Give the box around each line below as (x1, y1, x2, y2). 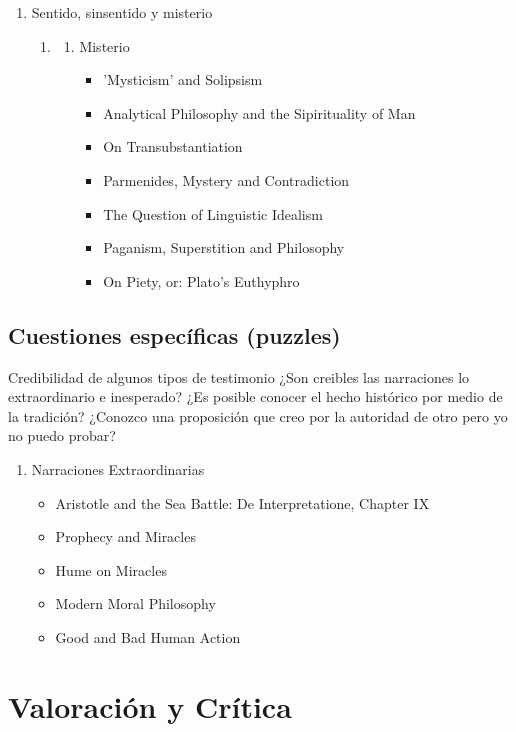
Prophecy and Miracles (55, 526, 196, 547)
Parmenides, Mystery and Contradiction (103, 169, 350, 190)
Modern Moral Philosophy (55, 593, 216, 614)
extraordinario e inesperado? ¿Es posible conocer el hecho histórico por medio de (8, 386, 503, 407)
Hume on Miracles (55, 559, 167, 580)
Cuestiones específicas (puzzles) (8, 319, 341, 350)
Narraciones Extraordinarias (31, 458, 205, 479)
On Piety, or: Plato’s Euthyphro (103, 270, 300, 291)
